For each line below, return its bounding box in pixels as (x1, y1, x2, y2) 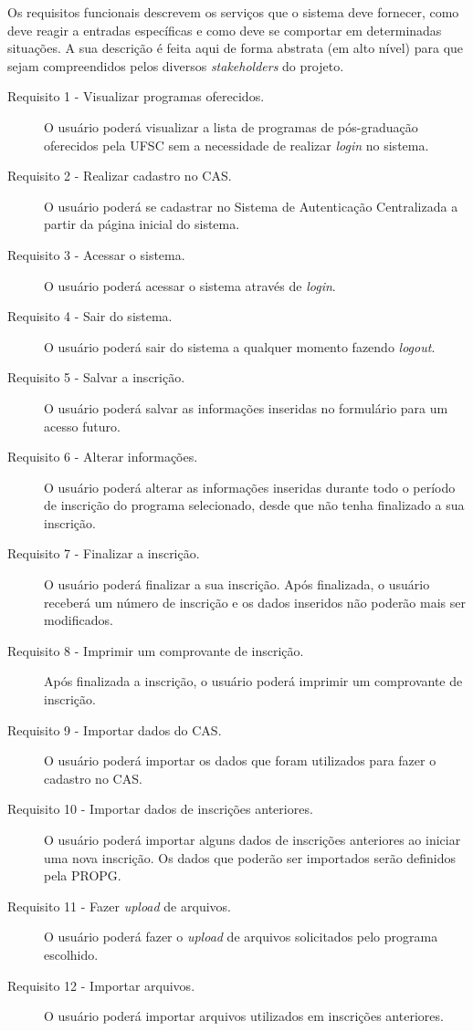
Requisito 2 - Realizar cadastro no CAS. (7, 166, 232, 185)
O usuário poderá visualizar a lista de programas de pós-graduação (44, 117, 418, 136)
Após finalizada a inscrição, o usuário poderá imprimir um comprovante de (44, 672, 463, 691)
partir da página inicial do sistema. (44, 214, 240, 234)
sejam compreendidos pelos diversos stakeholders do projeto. (7, 56, 344, 75)
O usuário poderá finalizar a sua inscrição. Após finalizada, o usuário (44, 575, 430, 594)
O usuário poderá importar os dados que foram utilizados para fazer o (44, 751, 436, 770)
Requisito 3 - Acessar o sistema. (7, 245, 185, 264)
